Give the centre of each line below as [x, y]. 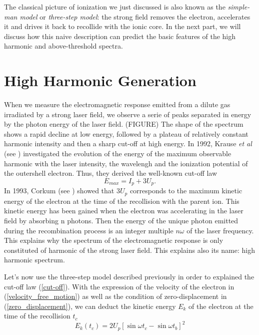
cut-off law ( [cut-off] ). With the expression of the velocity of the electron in [119, 286]
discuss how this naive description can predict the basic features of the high [120, 36]
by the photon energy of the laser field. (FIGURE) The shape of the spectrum [124, 124]
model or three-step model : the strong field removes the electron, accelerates [135, 16]
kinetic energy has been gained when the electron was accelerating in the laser [124, 211]
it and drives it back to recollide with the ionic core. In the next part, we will [122, 26]
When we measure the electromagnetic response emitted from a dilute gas [117, 104]
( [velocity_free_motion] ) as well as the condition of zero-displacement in [115, 296]
